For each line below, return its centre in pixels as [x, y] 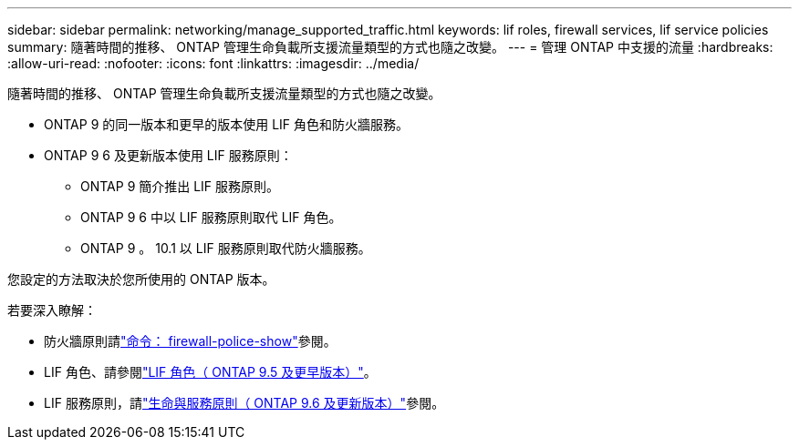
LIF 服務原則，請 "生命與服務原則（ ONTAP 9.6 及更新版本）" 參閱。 [244, 403]
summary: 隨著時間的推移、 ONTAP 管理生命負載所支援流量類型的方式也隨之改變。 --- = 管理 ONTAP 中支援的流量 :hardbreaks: [390, 47]
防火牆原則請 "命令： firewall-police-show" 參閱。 [190, 341]
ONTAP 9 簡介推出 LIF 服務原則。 [180, 186]
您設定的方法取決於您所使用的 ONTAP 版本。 [141, 279]
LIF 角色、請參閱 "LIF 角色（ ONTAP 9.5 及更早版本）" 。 [210, 372]
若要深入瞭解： [52, 310]
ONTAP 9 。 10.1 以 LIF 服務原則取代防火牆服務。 [226, 248]
